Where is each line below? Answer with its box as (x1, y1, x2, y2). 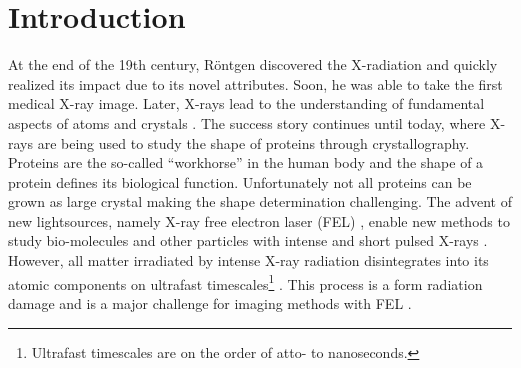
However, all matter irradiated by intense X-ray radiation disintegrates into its (8, 250, 489, 271)
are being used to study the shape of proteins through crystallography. (37, 132, 470, 153)
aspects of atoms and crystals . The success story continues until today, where (8, 112, 486, 133)
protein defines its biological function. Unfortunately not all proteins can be (8, 171, 472, 192)
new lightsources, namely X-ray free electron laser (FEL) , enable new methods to (8, 210, 510, 231)
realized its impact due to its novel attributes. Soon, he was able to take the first (8, 73, 503, 94)
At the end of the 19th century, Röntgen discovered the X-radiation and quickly (8, 54, 498, 75)
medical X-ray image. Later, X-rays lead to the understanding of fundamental (8, 93, 485, 114)
